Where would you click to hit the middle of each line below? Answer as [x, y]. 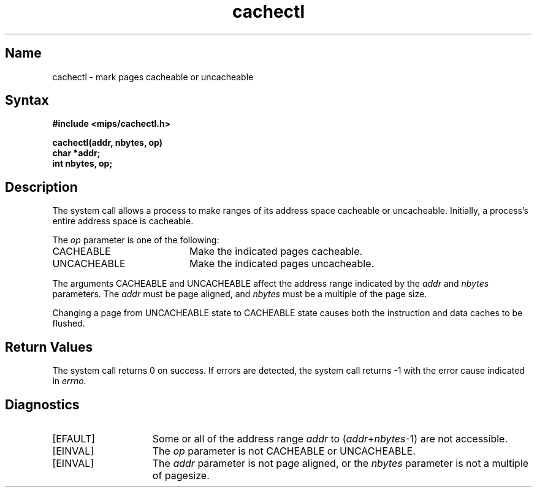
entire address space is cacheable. [123, 221]
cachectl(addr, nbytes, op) [108, 143]
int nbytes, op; [82, 164]
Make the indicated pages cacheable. [276, 252]
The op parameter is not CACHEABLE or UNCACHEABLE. [284, 451]
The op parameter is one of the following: [136, 240]
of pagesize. [181, 475]
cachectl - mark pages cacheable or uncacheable [153, 77]
